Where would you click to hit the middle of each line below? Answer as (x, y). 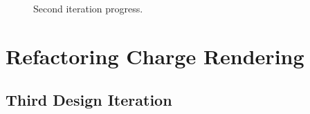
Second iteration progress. (88, 8)
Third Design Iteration (89, 100)
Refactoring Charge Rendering (155, 56)
